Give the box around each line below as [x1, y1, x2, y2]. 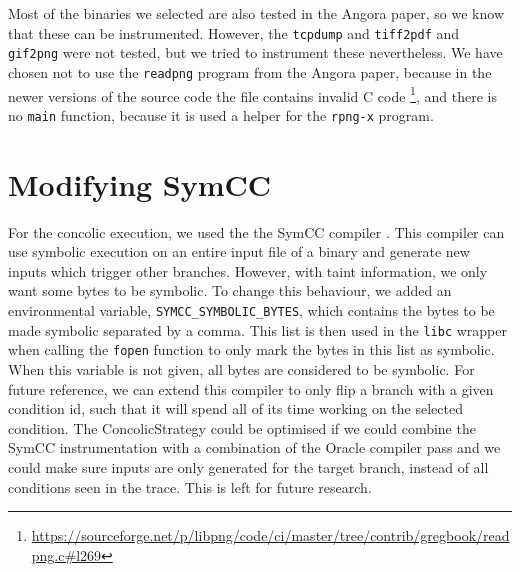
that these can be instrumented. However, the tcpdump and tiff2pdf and [8, 22, 460, 43]
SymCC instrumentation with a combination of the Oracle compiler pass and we [8, 437, 501, 458]
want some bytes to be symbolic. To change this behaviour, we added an [8, 280, 452, 301]
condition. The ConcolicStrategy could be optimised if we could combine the [8, 417, 476, 438]
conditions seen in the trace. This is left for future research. [8, 476, 372, 497]
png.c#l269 [31, 544, 102, 565]
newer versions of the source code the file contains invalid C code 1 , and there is [8, 82, 497, 106]
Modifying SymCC [8, 163, 272, 204]
